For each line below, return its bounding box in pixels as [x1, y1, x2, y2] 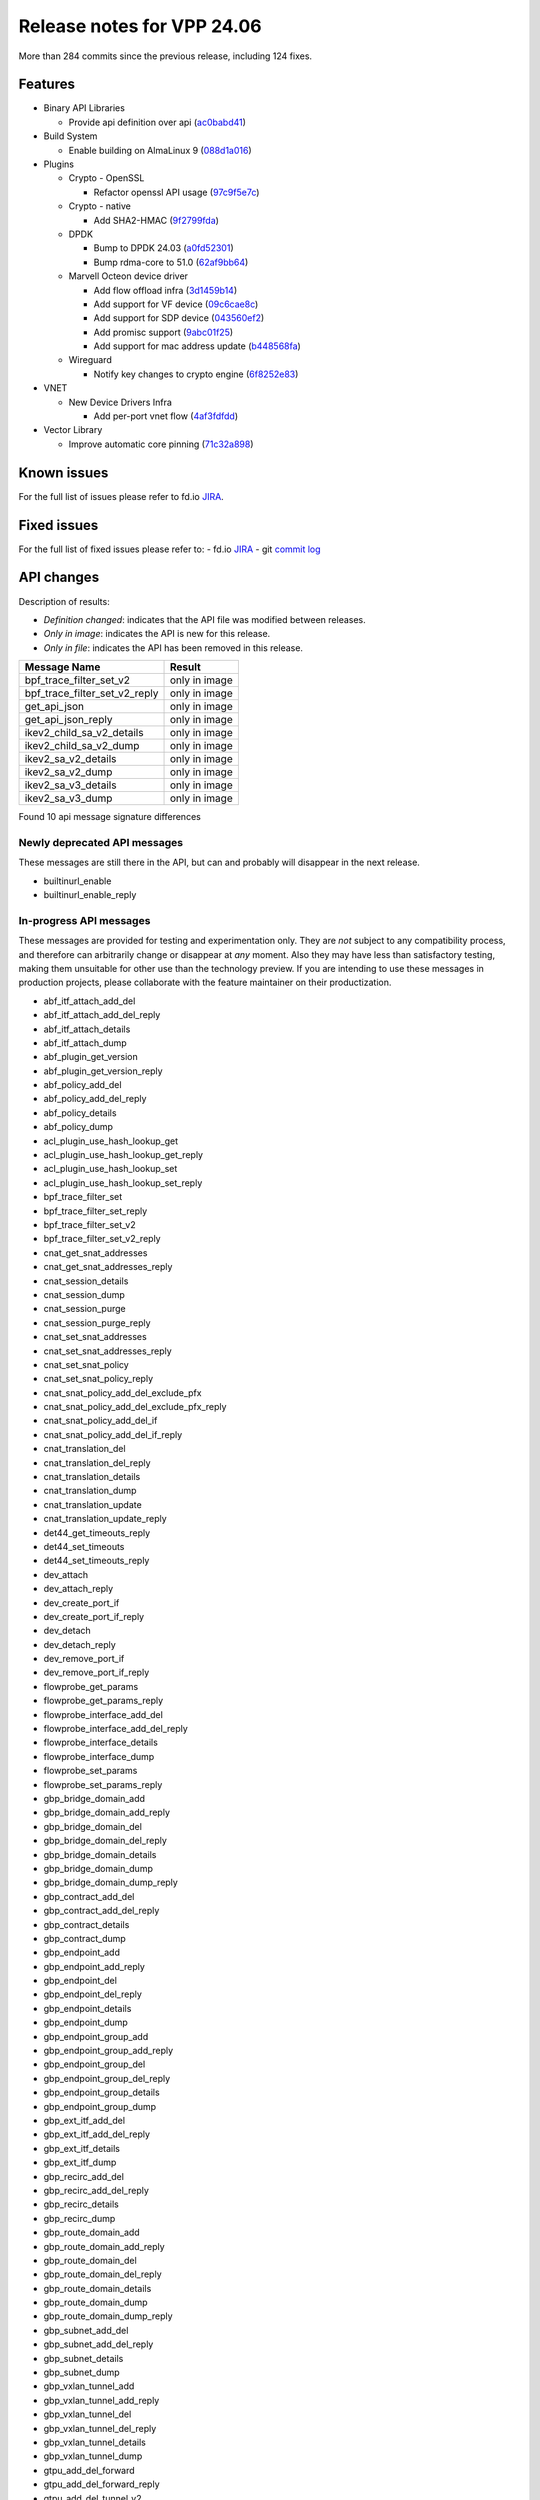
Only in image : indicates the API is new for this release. [43, 628, 271, 640]
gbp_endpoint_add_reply [43, 1960, 145, 1972]
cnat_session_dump [43, 1288, 125, 1300]
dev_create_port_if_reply [43, 1610, 145, 1622]
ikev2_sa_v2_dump [24, 765, 113, 779]
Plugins [43, 158, 75, 170]
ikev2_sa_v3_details [24, 778, 117, 792]
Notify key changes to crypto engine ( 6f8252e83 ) [93, 368, 299, 380]
